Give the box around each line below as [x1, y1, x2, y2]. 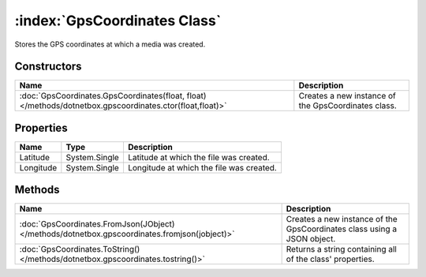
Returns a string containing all [286, 244, 398, 255]
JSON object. [286, 234, 336, 245]
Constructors [14, 60, 82, 73]
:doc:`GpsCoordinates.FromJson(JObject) [19, 219, 175, 230]
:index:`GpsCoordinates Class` [14, 12, 222, 29]
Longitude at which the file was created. [127, 162, 278, 173]
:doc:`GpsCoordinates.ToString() [19, 244, 140, 255]
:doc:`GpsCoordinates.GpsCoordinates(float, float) [19, 91, 207, 102]
